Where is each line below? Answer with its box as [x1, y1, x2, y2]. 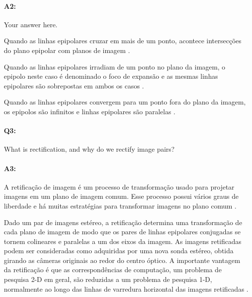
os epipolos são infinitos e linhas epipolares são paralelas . [4, 106, 176, 116]
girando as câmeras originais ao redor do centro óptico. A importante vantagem [4, 255, 240, 265]
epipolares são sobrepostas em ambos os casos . [4, 80, 144, 90]
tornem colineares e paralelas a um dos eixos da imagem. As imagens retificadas [4, 236, 242, 246]
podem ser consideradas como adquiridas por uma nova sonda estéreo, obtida [4, 245, 234, 256]
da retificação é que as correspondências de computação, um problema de [4, 264, 222, 275]
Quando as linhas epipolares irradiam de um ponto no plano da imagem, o [4, 61, 225, 71]
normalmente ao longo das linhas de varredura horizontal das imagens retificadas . [4, 283, 249, 294]
